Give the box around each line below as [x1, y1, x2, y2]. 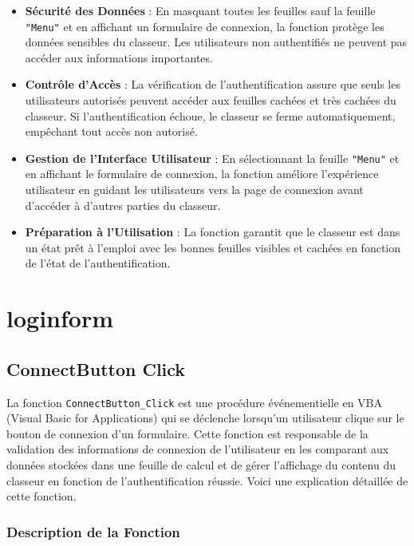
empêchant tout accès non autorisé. [25, 123, 198, 140]
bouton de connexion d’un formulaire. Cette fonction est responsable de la [6, 425, 369, 441]
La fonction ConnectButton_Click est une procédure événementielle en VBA [6, 394, 382, 410]
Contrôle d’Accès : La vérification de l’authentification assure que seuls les [25, 76, 400, 93]
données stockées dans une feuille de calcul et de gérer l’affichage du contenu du [6, 457, 396, 473]
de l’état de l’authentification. [25, 255, 171, 271]
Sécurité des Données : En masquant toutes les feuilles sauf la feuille [25, 2, 376, 18]
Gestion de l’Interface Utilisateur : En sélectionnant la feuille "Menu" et [25, 149, 400, 166]
